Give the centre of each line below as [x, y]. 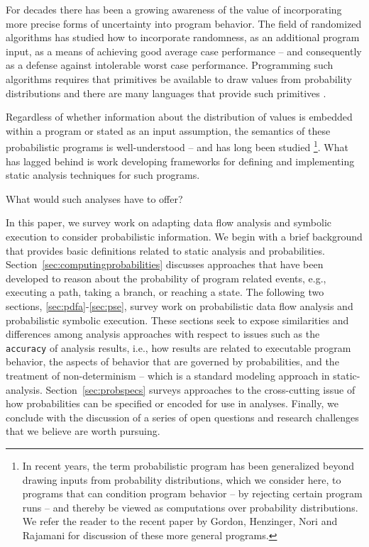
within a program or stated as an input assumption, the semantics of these [168, 130]
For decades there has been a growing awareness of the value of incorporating [174, 9]
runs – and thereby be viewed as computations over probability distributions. [190, 507]
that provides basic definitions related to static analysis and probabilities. [165, 250]
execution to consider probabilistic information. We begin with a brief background [184, 236]
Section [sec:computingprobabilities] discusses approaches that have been [165, 264]
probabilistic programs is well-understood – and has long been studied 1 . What [177, 146]
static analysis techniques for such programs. [103, 175]
